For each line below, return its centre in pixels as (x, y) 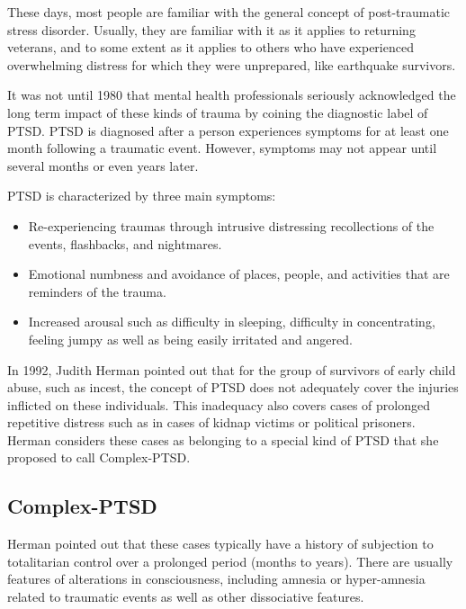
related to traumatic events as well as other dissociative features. (186, 597)
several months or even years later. (103, 165)
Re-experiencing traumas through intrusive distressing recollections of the (231, 225)
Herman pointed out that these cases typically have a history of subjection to (220, 544)
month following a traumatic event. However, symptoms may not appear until (222, 148)
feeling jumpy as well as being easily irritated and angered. (190, 339)
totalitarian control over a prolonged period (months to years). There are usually (230, 561)
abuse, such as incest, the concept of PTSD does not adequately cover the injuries (233, 387)
